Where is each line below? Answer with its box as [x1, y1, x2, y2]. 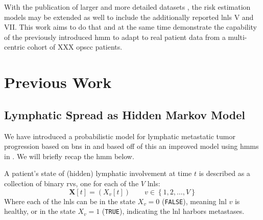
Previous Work [4, 72, 112, 93]
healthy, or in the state [4, 206, 76, 216]
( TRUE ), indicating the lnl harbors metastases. [102, 206, 245, 216]
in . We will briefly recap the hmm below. [4, 150, 134, 161]
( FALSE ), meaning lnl [161, 195, 227, 206]
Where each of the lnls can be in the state [4, 195, 135, 206]
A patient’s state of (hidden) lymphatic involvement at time [4, 168, 192, 179]
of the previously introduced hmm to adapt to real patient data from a [4, 31, 226, 42]
